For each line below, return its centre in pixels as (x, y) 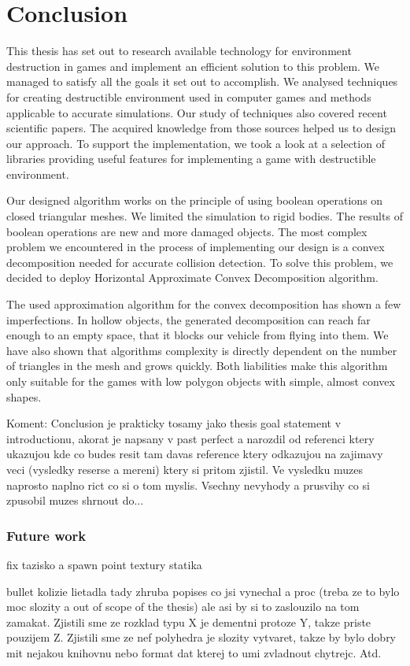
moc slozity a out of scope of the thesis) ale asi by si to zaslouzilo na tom (183, 607)
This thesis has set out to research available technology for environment (179, 51)
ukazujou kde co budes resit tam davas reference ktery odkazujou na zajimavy (195, 454)
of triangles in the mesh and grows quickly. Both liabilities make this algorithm (197, 366)
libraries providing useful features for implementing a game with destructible (191, 159)
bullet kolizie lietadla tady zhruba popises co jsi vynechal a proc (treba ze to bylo (203, 591)
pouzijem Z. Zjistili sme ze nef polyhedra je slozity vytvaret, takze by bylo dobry (201, 637)
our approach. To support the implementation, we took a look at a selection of (196, 143)
